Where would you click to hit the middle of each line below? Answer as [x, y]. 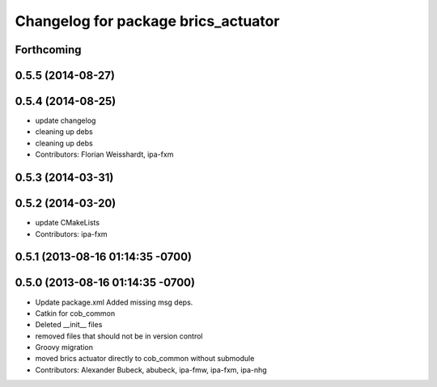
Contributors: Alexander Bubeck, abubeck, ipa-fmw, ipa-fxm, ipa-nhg [151, 370]
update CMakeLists [68, 223]
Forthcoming [48, 50]
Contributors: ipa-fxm [72, 233]
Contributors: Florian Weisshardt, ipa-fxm [104, 154]
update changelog [66, 120]
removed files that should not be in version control [119, 336]
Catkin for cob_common [75, 313]
